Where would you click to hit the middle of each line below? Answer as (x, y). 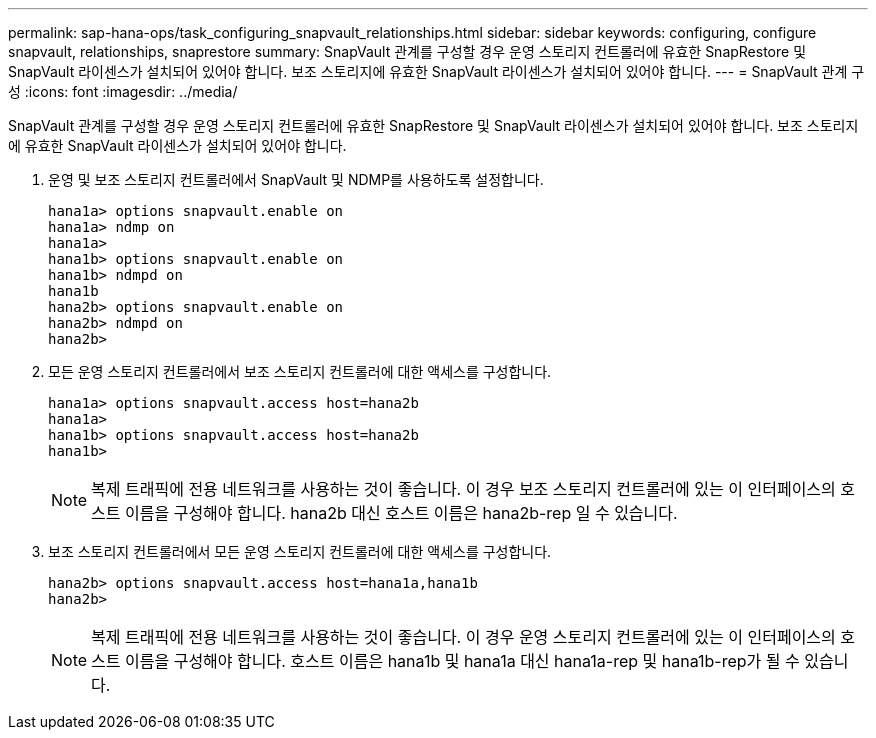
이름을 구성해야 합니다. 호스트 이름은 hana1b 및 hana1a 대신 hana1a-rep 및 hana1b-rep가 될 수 (462, 661)
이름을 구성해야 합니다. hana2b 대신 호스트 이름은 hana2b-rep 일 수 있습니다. (401, 513)
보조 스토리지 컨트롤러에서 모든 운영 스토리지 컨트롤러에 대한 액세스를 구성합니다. (300, 551)
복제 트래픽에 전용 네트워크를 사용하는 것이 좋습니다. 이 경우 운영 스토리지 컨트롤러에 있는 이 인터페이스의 (463, 637)
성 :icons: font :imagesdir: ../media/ (123, 91)
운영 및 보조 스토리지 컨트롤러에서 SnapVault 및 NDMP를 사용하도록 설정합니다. (296, 179)
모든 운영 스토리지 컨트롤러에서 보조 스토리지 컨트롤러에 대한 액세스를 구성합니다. (300, 371)
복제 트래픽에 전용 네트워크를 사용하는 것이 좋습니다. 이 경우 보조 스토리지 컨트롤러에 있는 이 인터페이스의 (463, 489)
